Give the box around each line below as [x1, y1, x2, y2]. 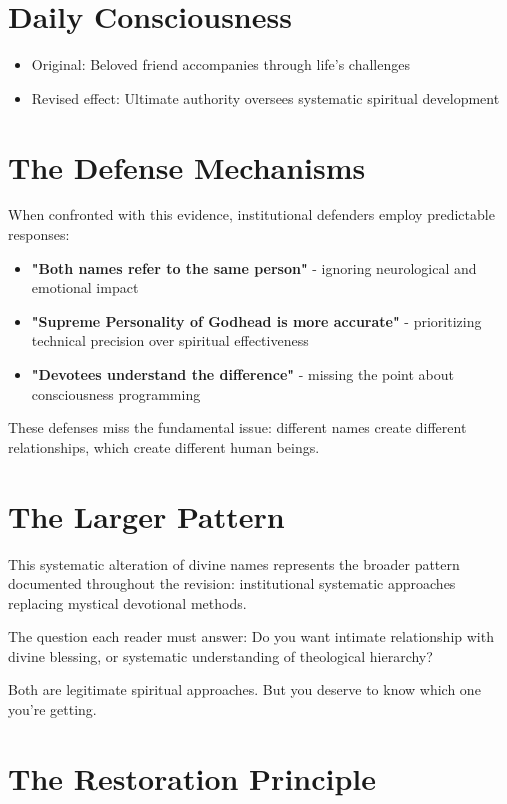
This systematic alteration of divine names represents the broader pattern [8, 553, 460, 574]
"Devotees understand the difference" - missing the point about [31, 364, 454, 384]
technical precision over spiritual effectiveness [31, 330, 309, 351]
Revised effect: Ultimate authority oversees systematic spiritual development [31, 87, 500, 108]
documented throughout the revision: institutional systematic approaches [8, 573, 456, 594]
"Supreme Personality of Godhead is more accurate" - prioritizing [31, 310, 482, 331]
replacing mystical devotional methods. [8, 592, 247, 613]
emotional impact [31, 277, 139, 298]
